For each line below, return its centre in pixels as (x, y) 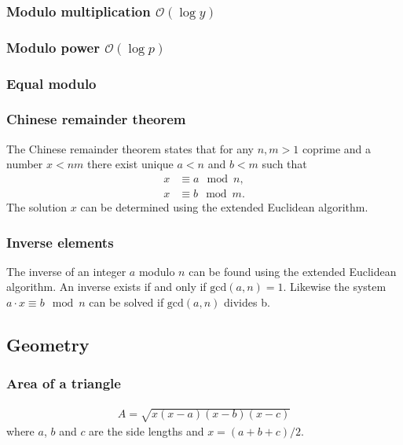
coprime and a (337, 148)
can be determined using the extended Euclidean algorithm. (224, 207)
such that (284, 164)
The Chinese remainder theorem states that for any (130, 148)
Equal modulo (51, 83)
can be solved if (126, 302)
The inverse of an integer (66, 271)
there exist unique (130, 164)
